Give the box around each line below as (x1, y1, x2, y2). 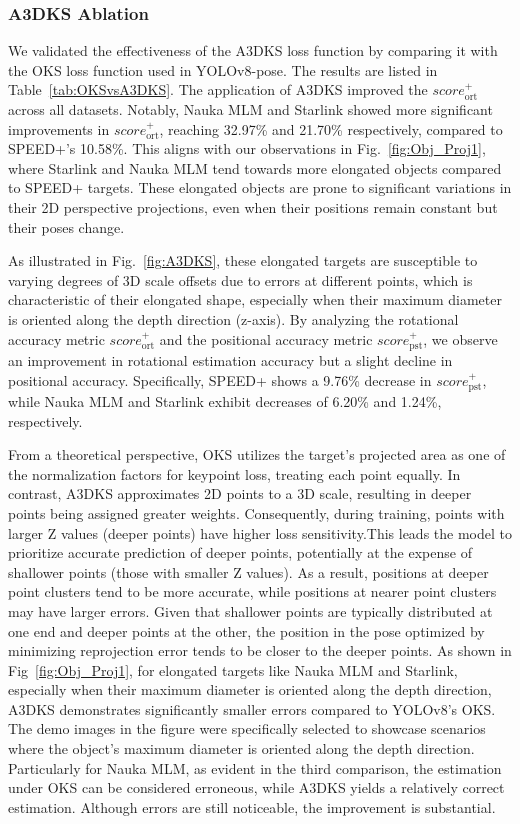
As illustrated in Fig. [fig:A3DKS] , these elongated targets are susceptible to (8, 250, 478, 271)
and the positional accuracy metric (159, 328, 373, 349)
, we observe (423, 328, 498, 349)
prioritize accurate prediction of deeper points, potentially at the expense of (8, 542, 472, 563)
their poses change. (8, 216, 125, 237)
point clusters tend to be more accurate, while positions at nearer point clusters (8, 581, 497, 602)
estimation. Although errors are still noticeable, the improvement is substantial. (8, 796, 496, 817)
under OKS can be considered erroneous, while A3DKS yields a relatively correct (8, 777, 505, 798)
